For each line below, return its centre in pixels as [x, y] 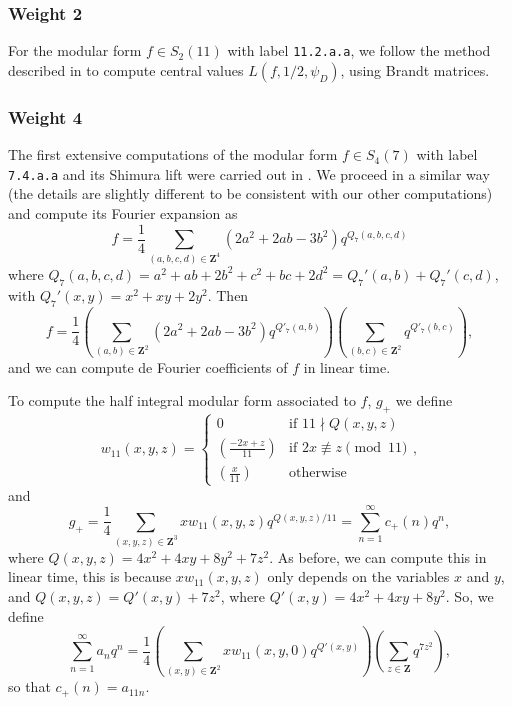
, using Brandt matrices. [415, 69]
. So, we [469, 596]
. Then [228, 294]
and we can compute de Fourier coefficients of [148, 366]
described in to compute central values [126, 69]
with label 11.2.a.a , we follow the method [359, 50]
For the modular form [75, 50]
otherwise [318, 473]
